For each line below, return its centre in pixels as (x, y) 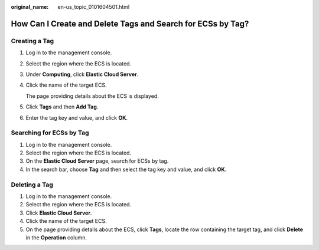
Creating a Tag (32, 41)
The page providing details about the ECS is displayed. (92, 96)
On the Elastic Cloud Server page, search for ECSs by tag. (97, 161)
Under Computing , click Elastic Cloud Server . (82, 74)
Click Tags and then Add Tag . (62, 107)
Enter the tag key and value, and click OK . (77, 117)
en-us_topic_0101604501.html (94, 7)
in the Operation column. (56, 237)
